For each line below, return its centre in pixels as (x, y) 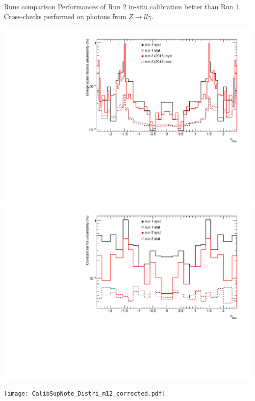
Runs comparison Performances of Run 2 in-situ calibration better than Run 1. (123, 6)
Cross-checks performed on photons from (65, 16)
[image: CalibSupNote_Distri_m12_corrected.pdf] (85, 393)
